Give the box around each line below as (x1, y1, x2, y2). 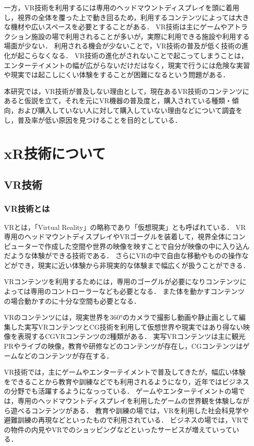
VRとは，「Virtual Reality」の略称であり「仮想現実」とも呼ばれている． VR (4, 222, 246, 232)
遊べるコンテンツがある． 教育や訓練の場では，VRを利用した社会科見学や (10, 405, 249, 415)
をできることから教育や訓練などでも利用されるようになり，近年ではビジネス (4, 376, 250, 386)
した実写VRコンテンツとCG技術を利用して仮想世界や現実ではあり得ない (10, 321, 243, 332)
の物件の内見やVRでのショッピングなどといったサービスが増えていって (4, 424, 233, 434)
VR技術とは (4, 202, 50, 215)
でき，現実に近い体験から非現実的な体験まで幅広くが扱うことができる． (17, 260, 250, 270)
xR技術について (4, 143, 106, 163)
